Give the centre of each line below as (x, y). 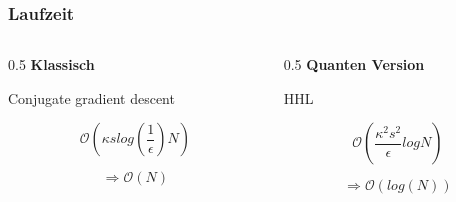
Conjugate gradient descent (91, 97)
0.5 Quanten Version (354, 64)
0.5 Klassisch (51, 64)
